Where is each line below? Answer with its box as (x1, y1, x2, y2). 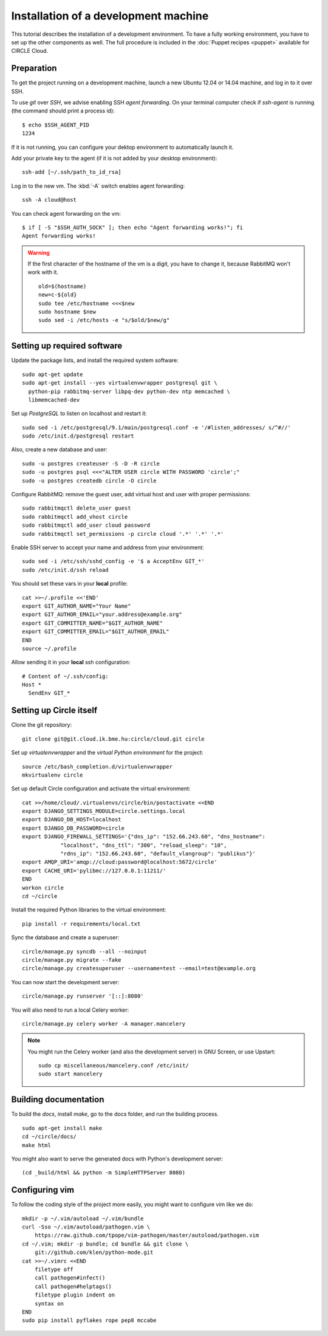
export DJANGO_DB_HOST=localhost (22, 816, 121, 823)
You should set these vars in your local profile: (11, 580, 128, 587)
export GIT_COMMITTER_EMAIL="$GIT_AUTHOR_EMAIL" (22, 628, 169, 635)
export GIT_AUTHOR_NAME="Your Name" (22, 602, 131, 609)
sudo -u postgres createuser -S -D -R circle (22, 460, 160, 467)
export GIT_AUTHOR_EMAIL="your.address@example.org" (22, 611, 182, 618)
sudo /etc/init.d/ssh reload (22, 566, 109, 574)
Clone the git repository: (11, 721, 72, 728)
